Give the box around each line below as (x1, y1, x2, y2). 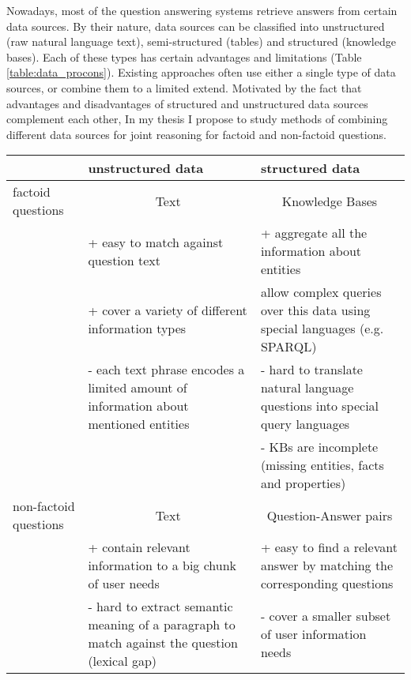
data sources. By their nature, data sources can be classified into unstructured (6, 17, 385, 34)
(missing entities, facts (260, 456, 384, 475)
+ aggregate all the (260, 224, 368, 242)
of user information (260, 624, 367, 643)
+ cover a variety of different (88, 301, 247, 320)
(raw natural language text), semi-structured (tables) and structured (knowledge (6, 33, 396, 50)
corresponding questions (260, 574, 394, 593)
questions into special (260, 396, 379, 415)
